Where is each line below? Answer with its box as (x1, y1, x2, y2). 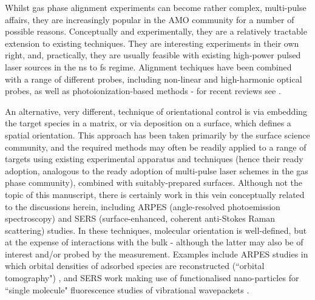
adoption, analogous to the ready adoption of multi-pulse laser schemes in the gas (5, 164, 308, 177)
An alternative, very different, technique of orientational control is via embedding (5, 104, 308, 117)
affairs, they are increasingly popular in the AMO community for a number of (5, 13, 294, 26)
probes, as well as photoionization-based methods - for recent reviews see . (5, 84, 281, 97)
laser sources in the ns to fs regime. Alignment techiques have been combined (5, 60, 292, 73)
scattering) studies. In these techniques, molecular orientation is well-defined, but (5, 223, 307, 236)
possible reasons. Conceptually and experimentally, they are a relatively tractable (5, 25, 307, 38)
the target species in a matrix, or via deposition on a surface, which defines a (5, 117, 291, 129)
